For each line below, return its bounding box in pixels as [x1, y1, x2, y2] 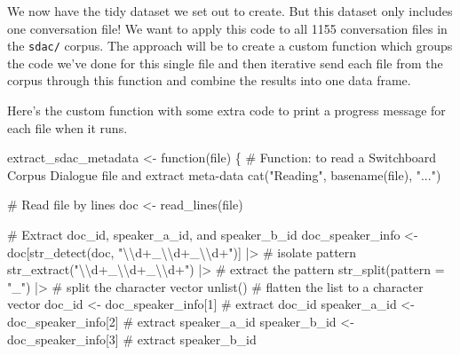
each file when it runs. [7, 118, 128, 137]
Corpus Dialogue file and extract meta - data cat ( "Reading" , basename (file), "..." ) [7, 165, 441, 184]
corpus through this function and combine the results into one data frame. [7, 71, 411, 90]
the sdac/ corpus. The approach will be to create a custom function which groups [7, 36, 453, 55]
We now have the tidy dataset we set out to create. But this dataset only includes [7, 2, 453, 20]
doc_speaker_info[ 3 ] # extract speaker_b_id [7, 329, 257, 348]
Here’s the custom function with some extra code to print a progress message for [7, 101, 446, 120]
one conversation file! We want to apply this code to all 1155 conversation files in [7, 19, 448, 37]
